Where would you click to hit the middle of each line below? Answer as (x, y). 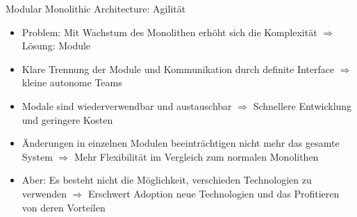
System (37, 156)
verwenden (44, 193)
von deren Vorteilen (64, 207)
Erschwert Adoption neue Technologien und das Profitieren (214, 193)
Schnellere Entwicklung (302, 105)
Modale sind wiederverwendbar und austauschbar (127, 105)
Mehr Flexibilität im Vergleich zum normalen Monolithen (196, 156)
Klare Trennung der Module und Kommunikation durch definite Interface (178, 69)
